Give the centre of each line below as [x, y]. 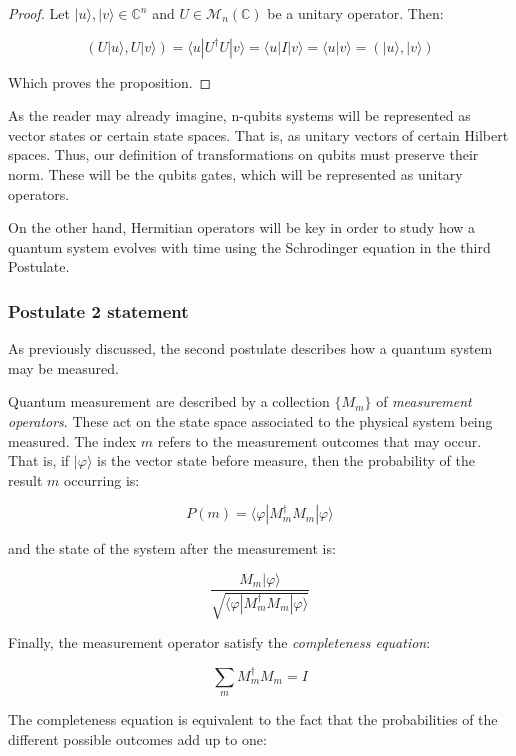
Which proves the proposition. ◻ [110, 81]
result [25, 479]
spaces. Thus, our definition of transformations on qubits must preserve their [243, 154]
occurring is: [101, 479]
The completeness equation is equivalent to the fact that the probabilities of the [253, 719]
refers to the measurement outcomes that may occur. [319, 440]
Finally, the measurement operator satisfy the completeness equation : [219, 642]
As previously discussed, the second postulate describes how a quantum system [250, 348]
